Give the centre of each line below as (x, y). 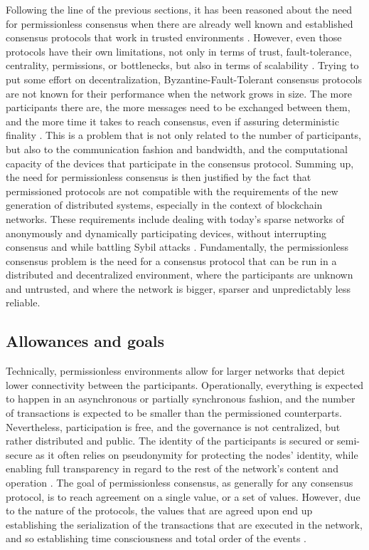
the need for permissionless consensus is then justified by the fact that (159, 177)
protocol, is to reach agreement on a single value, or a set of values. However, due (183, 496)
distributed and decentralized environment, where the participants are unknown (180, 275)
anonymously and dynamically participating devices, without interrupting (166, 233)
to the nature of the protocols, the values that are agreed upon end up (159, 510)
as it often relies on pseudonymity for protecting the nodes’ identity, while (197, 454)
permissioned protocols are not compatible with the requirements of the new (172, 191)
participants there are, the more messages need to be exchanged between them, (178, 107)
